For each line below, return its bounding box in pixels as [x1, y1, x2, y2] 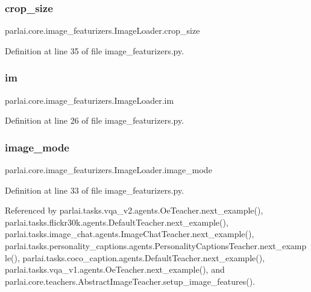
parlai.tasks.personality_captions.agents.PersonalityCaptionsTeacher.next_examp [5, 240, 307, 252]
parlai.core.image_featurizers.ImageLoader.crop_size [5, 24, 200, 37]
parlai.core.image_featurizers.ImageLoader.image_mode [5, 163, 212, 176]
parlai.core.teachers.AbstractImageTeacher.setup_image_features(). [5, 275, 256, 287]
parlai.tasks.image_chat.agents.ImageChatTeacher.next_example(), [5, 227, 254, 240]
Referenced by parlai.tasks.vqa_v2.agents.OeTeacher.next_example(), [5, 204, 263, 217]
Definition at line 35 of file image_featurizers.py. [5, 44, 184, 57]
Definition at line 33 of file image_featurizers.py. [5, 183, 184, 196]
